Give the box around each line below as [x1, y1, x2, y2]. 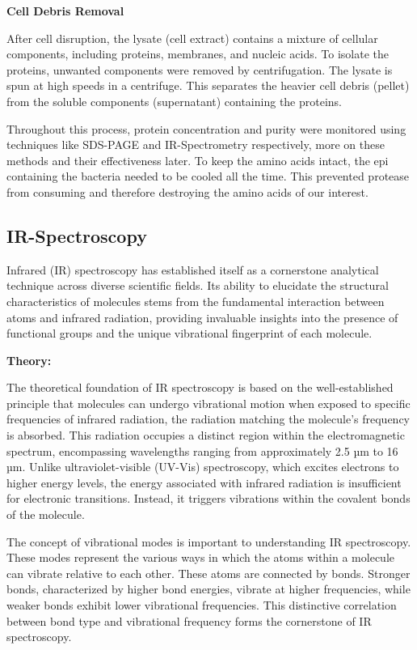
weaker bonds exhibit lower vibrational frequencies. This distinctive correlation [6, 597, 397, 614]
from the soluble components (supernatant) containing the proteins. [6, 92, 343, 109]
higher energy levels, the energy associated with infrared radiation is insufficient [6, 474, 402, 491]
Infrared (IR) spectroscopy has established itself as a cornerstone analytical [6, 261, 379, 278]
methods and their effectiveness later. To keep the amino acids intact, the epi [6, 151, 389, 168]
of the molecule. [6, 506, 85, 523]
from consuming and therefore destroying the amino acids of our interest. [6, 183, 369, 200]
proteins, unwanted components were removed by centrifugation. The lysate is [6, 61, 393, 78]
